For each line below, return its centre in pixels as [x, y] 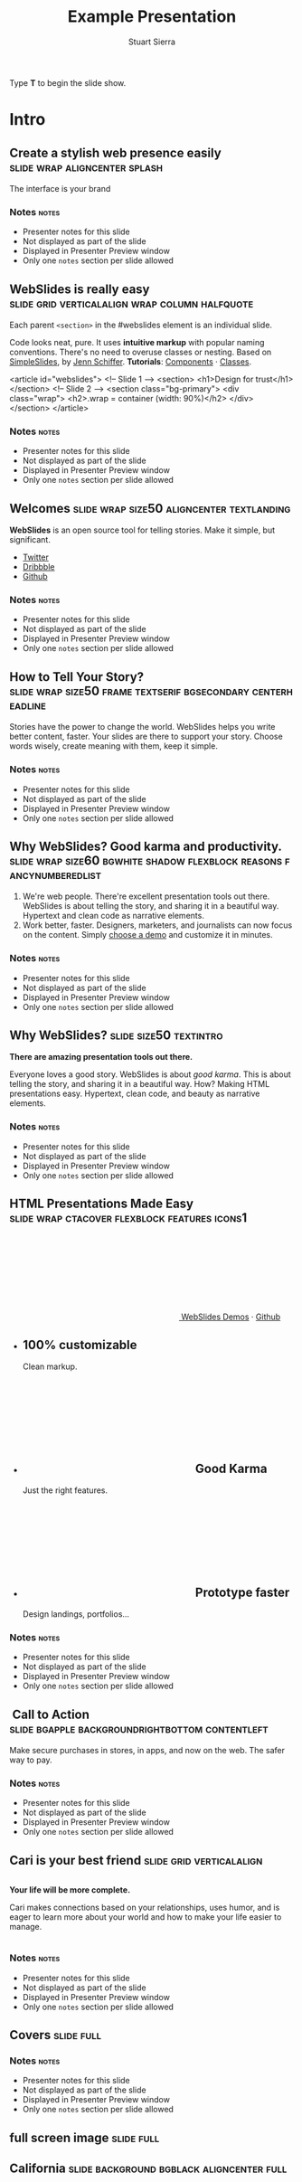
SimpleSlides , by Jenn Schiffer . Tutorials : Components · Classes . [131, 362]
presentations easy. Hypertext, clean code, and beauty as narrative [135, 1094]
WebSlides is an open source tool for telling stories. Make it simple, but [142, 530]
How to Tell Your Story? [77, 677]
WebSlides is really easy [80, 289]
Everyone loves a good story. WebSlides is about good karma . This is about [150, 1074]
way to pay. [31, 1760]
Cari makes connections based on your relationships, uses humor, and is [145, 1908]
